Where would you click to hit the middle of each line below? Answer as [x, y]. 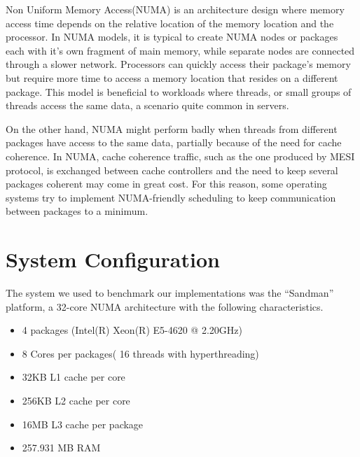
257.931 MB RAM [61, 448]
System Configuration [113, 259]
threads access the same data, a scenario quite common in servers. [147, 105]
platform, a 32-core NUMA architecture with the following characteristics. [165, 306]
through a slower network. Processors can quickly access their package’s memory [178, 64]
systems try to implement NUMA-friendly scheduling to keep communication [171, 197]
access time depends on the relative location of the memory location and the [170, 23]
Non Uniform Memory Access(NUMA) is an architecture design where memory [175, 9]
